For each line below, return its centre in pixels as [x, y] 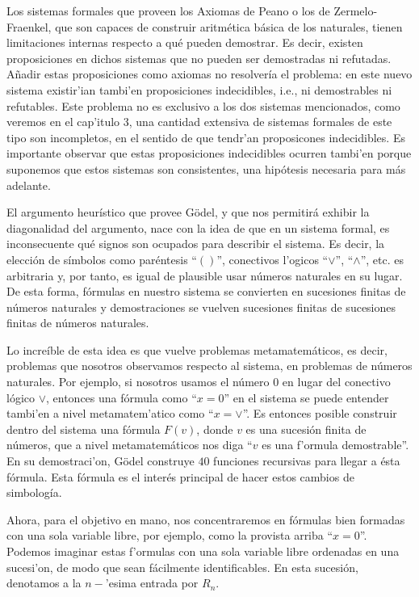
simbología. [34, 492]
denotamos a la [44, 583]
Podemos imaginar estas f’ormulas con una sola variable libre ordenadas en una [203, 551]
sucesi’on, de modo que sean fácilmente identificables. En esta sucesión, [182, 567]
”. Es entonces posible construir [320, 413]
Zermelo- [356, 11]
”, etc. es [382, 259]
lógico [21, 397]
